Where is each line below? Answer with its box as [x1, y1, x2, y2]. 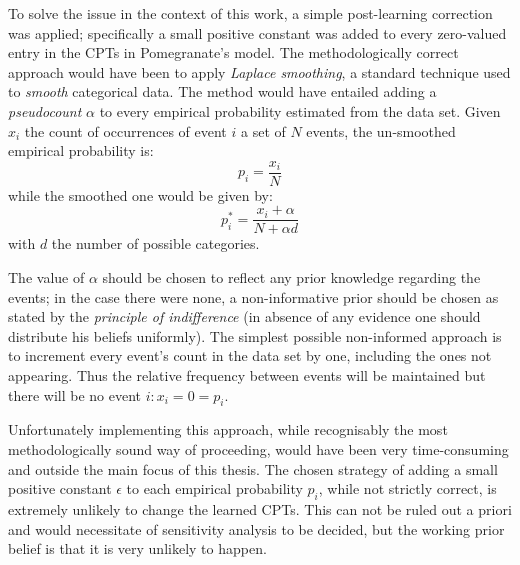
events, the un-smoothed [306, 120, 456, 141]
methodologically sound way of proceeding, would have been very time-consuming [8, 439, 509, 460]
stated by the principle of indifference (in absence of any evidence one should [8, 306, 481, 327]
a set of [240, 120, 286, 141]
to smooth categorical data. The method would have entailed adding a [8, 81, 437, 102]
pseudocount [8, 100, 82, 121]
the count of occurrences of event [24, 120, 227, 141]
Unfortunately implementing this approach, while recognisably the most [8, 419, 448, 440]
